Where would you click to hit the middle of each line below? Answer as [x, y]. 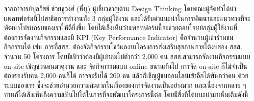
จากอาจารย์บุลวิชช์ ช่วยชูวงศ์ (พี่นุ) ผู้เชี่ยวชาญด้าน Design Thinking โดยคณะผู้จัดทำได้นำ [120, 8]
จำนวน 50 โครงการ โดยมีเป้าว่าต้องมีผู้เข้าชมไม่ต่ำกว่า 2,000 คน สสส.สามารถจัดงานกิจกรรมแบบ [127, 56]
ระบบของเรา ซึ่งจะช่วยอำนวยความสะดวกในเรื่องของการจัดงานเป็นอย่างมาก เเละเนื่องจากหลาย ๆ [125, 85]
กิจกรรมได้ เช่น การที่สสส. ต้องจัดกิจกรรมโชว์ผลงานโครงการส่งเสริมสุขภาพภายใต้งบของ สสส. [123, 47]
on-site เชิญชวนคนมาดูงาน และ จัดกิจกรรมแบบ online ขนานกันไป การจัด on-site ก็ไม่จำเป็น [126, 66]
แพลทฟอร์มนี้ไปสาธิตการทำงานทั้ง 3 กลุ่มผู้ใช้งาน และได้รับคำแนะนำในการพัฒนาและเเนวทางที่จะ [127, 18]
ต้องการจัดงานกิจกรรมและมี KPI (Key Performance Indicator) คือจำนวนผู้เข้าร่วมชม [119, 37]
